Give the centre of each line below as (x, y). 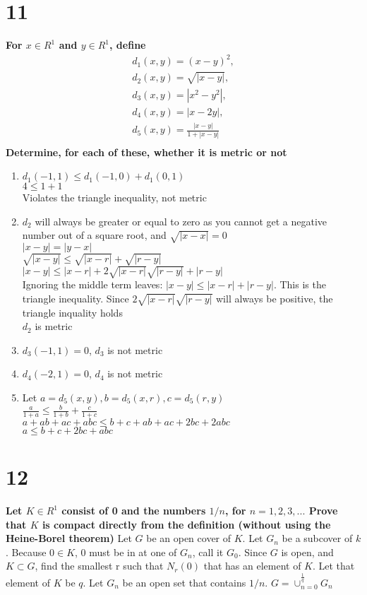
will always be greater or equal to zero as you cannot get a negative (181, 221)
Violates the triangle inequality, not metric (114, 198)
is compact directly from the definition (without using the (186, 524)
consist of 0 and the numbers (134, 511)
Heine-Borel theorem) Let (69, 538)
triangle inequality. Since (76, 298)
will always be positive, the (275, 298)
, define (128, 45)
